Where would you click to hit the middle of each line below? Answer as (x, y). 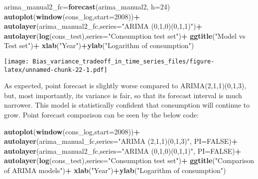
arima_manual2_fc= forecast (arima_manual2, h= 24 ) (87, 6)
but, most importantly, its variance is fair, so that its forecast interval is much (123, 95)
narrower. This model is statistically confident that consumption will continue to (127, 105)
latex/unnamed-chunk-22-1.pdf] (56, 70)
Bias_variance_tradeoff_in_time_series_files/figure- (124, 61)
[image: (17, 61)
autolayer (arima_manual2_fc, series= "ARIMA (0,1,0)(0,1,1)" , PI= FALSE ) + (123, 150)
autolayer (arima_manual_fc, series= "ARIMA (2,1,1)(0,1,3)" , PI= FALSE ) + (121, 141)
